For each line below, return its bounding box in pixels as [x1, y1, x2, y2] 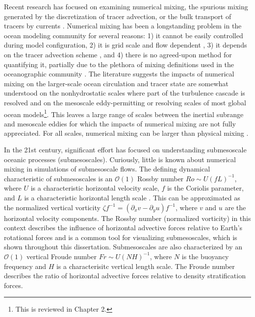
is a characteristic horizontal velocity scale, [30, 183, 159, 193]
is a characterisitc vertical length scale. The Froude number [56, 261, 235, 271]
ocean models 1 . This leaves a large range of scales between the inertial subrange [4, 107, 244, 119]
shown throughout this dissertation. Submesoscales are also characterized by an [4, 242, 243, 252]
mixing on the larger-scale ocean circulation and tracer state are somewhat [4, 78, 229, 88]
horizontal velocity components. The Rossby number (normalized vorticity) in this [4, 213, 251, 223]
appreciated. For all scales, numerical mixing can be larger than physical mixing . [4, 128, 249, 138]
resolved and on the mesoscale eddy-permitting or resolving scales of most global [4, 97, 246, 107]
